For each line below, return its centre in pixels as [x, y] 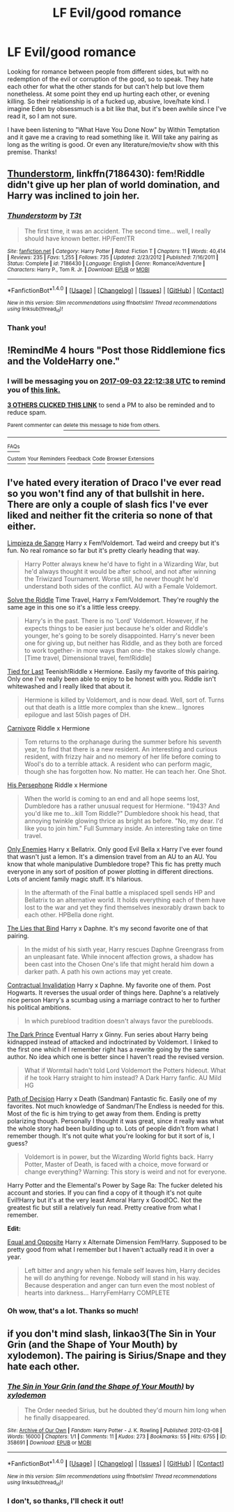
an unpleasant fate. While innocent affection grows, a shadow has [119, 957]
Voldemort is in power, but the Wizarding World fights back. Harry [119, 1157]
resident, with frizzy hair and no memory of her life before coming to [123, 757]
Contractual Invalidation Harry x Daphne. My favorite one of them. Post [109, 985]
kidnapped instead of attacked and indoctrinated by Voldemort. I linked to [113, 1042]
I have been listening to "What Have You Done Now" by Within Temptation [114, 129]
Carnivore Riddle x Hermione [49, 728]
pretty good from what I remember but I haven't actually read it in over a [111, 1250]
